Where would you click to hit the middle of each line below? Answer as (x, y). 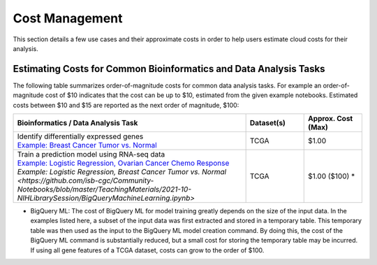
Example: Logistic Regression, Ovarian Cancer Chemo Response (123, 163)
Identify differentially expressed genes (80, 136)
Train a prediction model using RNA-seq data (91, 155)
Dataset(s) (268, 123)
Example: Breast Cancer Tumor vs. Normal (87, 145)
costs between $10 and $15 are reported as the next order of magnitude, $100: (126, 105)
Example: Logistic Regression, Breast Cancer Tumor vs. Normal (122, 172)
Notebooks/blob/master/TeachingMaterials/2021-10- (104, 189)
